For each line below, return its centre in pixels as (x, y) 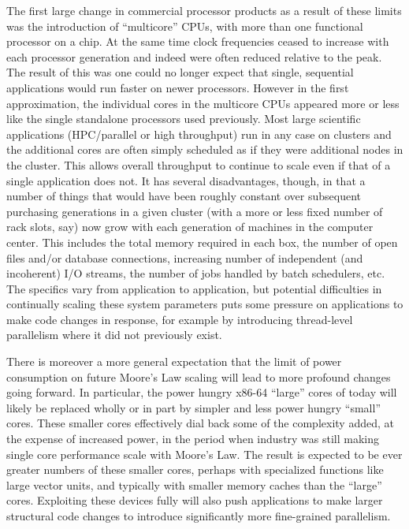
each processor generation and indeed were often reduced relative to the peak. (194, 56)
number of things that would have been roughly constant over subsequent (184, 196)
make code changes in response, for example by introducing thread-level (180, 319)
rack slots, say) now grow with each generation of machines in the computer (190, 227)
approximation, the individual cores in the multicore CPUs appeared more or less (203, 103)
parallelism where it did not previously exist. (114, 335)
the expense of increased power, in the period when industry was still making (193, 439)
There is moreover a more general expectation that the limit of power (174, 361)
